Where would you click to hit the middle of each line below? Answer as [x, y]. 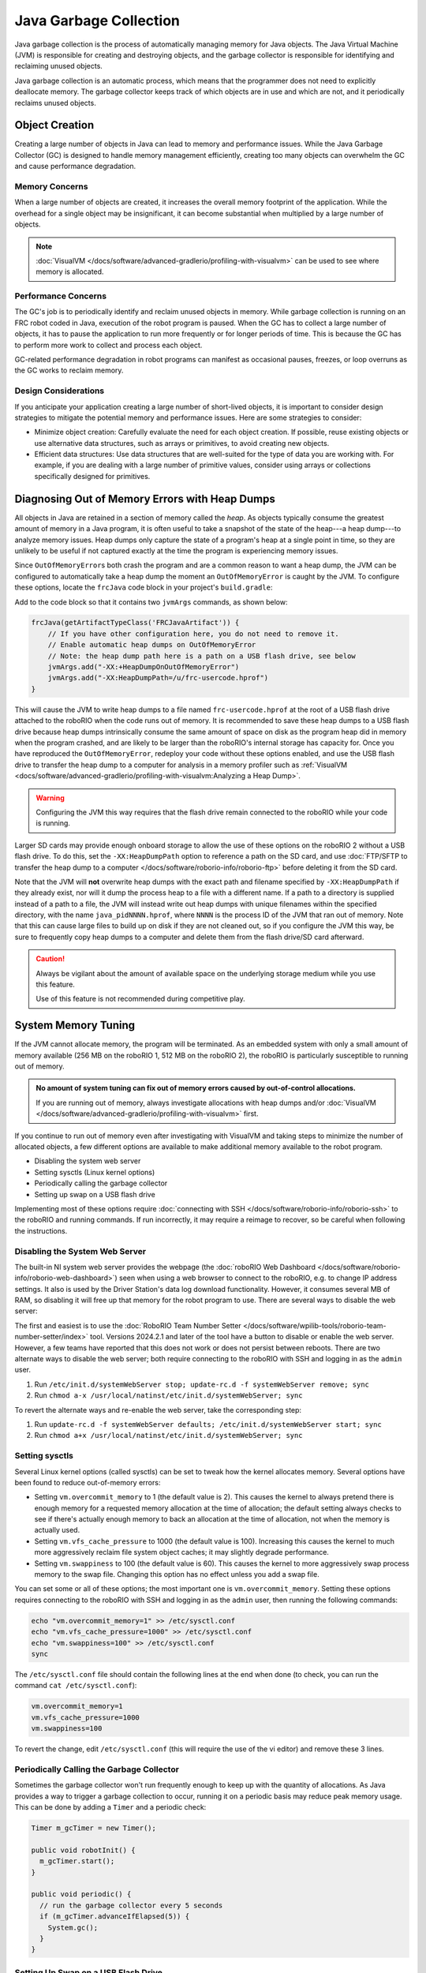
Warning [50, 798]
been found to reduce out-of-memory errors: [88, 1482]
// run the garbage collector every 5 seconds [131, 1905]
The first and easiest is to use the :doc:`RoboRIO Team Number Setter [128, 1325]
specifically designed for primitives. [92, 476]
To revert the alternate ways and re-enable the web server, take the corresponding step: [158, 1410]
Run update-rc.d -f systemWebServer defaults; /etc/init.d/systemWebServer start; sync [208, 1424]
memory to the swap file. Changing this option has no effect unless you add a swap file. [177, 1574]
